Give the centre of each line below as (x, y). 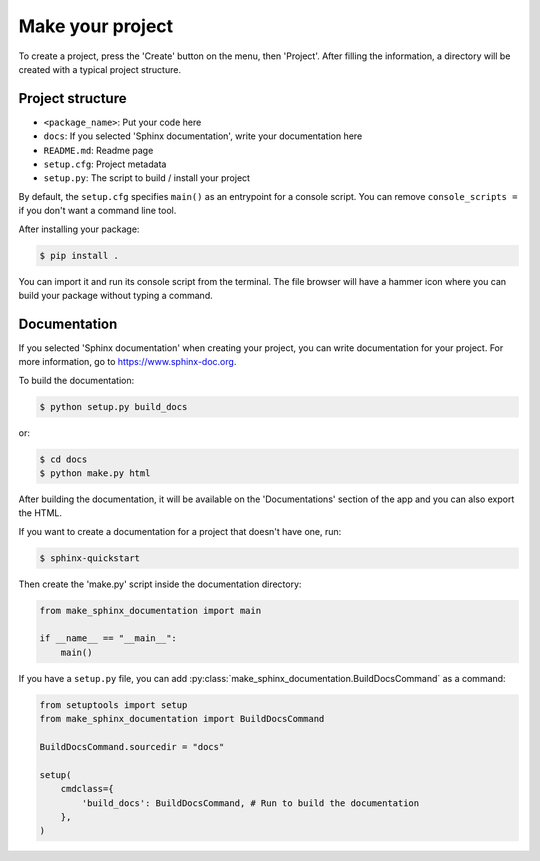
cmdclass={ (87, 789)
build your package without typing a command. (116, 295)
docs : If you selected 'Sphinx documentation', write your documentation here (203, 136)
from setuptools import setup (113, 704)
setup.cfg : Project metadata (105, 164)
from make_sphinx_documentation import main (150, 610)
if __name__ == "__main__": (108, 638)
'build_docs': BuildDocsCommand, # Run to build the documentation (250, 803)
